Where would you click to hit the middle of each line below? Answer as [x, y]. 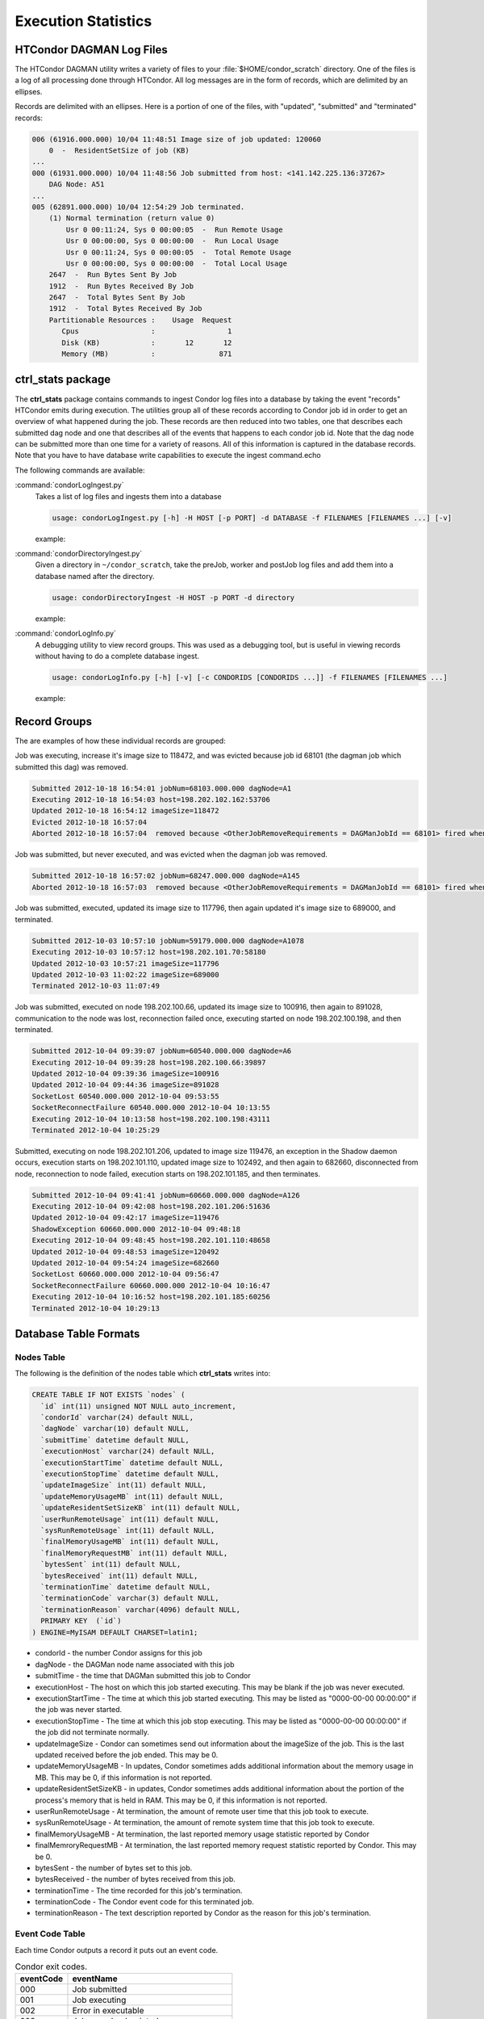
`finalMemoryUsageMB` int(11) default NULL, [130, 1542]
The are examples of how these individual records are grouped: [120, 741]
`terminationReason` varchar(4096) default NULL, [141, 1610]
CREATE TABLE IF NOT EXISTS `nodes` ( [108, 1395]
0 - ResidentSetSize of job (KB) [119, 151]
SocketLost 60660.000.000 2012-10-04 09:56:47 [125, 1274]
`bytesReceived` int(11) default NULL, [119, 1576]
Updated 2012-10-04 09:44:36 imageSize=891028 [125, 1085]
